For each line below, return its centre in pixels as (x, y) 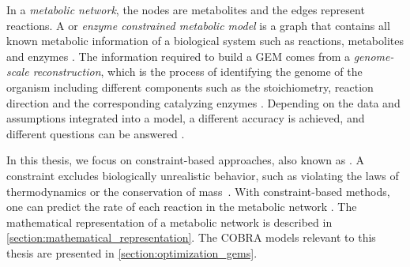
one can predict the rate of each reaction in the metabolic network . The (182, 207)
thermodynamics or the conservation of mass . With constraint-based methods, (198, 191)
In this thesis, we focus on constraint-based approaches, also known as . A (186, 160)
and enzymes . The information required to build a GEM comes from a (179, 56)
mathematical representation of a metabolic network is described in (169, 222)
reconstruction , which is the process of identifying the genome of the (197, 71)
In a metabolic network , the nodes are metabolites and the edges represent (186, 9)
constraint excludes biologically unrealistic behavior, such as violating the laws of (203, 175)
